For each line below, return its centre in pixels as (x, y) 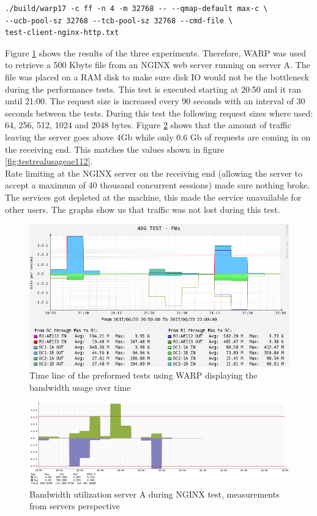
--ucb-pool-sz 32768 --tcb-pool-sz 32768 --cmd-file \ (119, 21)
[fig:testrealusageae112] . (49, 161)
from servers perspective (75, 506)
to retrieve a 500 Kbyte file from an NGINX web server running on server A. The (158, 65)
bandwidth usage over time (80, 387)
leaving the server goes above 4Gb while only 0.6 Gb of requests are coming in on (158, 137)
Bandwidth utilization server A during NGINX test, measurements (155, 494)
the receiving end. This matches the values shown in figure (115, 149)
